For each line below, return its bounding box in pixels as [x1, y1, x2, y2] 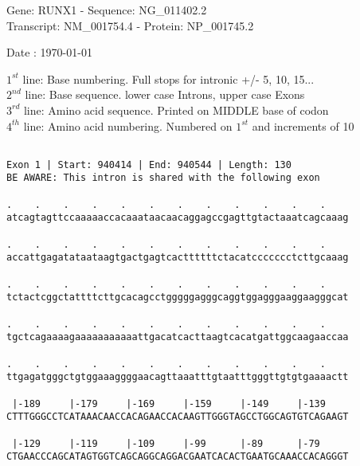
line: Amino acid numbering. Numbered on [23, 117, 233, 134]
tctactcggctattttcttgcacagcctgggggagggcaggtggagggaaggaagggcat [6, 292, 349, 303]
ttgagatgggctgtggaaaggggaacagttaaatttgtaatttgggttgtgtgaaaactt [6, 371, 349, 383]
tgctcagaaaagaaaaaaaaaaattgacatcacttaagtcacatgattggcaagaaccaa [6, 331, 349, 343]
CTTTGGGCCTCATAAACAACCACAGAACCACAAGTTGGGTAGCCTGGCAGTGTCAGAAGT [6, 411, 349, 423]
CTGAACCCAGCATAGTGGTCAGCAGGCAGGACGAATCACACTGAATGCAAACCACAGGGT [6, 451, 349, 463]
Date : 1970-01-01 [6, 44, 92, 61]
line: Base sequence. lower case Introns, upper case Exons [25, 86, 305, 103]
